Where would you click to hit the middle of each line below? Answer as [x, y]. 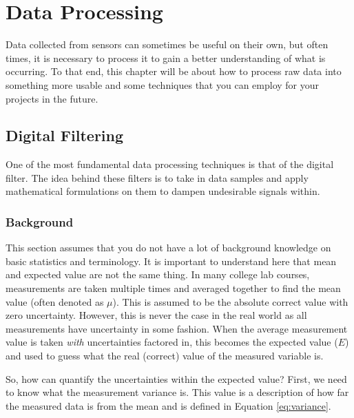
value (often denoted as [55, 301]
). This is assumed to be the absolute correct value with [230, 301]
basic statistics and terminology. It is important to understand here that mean [171, 261]
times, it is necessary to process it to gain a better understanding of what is [166, 58]
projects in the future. [52, 98]
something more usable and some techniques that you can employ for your [163, 84]
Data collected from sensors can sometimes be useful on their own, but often [167, 44]
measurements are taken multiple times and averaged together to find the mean [173, 288]
